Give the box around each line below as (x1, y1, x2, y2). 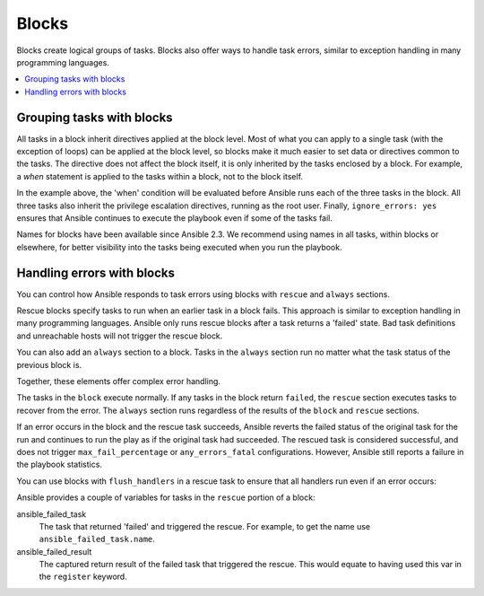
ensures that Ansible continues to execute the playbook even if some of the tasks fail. (16, 212, 333, 223)
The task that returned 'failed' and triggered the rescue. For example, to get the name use (39, 521, 371, 531)
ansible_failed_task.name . (39, 534, 156, 545)
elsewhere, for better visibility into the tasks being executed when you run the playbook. (16, 241, 342, 252)
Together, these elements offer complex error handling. (16, 376, 221, 386)
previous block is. (16, 359, 82, 370)
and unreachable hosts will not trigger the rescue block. (16, 330, 223, 341)
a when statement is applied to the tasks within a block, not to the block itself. (16, 171, 304, 181)
